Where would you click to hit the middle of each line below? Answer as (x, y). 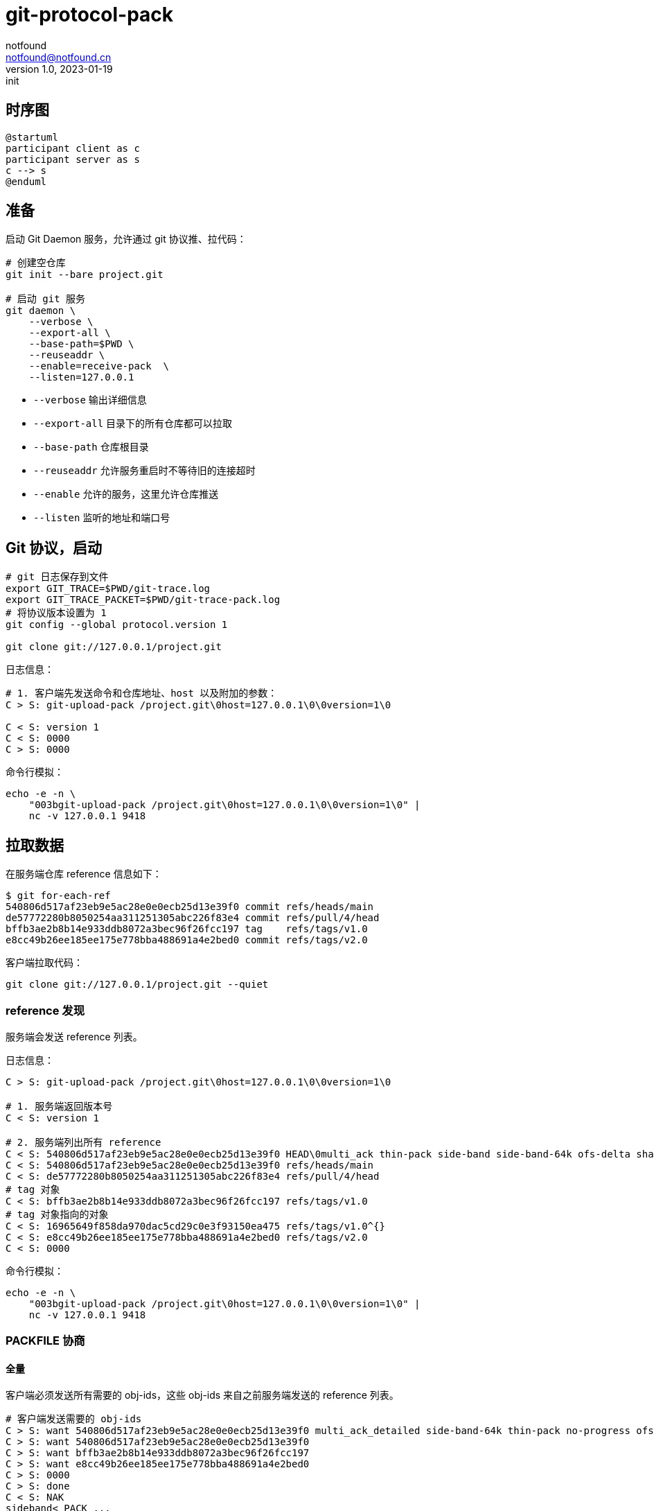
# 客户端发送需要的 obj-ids (74, 1419)
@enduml (26, 181)
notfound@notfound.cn (59, 57)
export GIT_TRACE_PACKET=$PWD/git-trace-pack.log (143, 600)
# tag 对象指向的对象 (57, 1214)
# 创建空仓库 (36, 263)
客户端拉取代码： (44, 963)
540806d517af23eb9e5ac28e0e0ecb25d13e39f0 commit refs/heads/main (190, 907)
